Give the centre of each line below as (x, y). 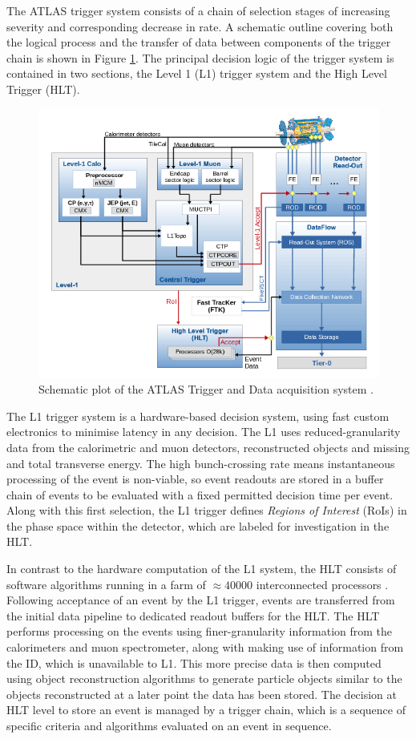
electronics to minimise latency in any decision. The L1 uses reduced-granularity (204, 432)
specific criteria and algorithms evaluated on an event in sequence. (169, 725)
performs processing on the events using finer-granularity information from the (200, 631)
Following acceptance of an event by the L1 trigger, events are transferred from (201, 600)
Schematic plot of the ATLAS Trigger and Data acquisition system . (206, 389)
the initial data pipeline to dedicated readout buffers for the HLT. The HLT (193, 615)
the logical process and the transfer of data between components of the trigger (199, 42)
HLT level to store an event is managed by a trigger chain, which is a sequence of (206, 710)
